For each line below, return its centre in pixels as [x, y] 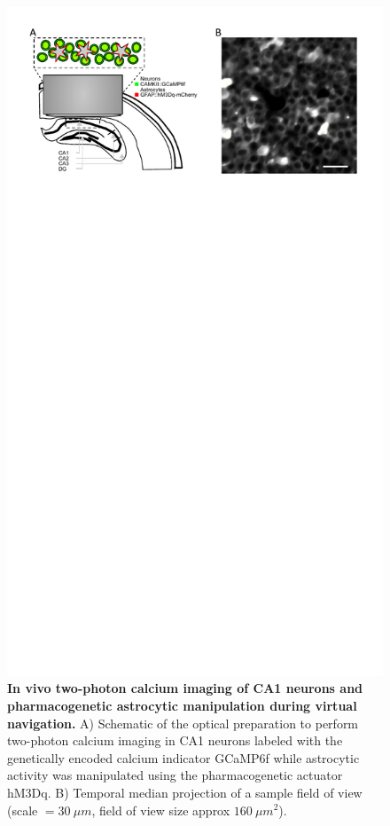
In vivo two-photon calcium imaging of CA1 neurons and [185, 688]
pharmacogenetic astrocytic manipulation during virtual [182, 705]
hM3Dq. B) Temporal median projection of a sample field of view [185, 792]
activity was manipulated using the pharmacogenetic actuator [175, 775]
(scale [23, 810]
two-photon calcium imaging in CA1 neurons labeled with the [175, 740]
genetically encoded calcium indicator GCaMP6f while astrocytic [183, 757]
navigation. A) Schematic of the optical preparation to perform [183, 723]
